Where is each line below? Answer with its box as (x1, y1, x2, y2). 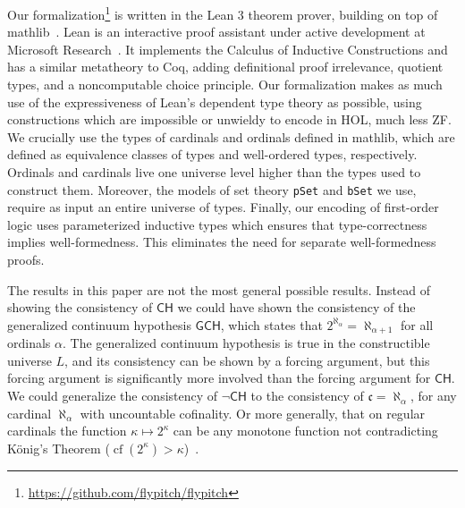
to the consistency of (250, 386, 364, 405)
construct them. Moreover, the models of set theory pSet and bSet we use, (7, 180, 417, 199)
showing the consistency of (7, 298, 153, 317)
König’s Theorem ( (7, 438, 110, 457)
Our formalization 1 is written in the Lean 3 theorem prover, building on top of (7, 3, 438, 23)
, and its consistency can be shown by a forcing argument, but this (64, 351, 430, 369)
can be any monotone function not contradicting (173, 421, 438, 440)
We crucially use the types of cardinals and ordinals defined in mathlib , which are (7, 127, 455, 146)
